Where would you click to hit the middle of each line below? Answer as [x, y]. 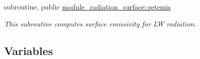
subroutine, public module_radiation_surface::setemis [88, 6]
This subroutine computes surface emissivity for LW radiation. [100, 23]
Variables [29, 50]
